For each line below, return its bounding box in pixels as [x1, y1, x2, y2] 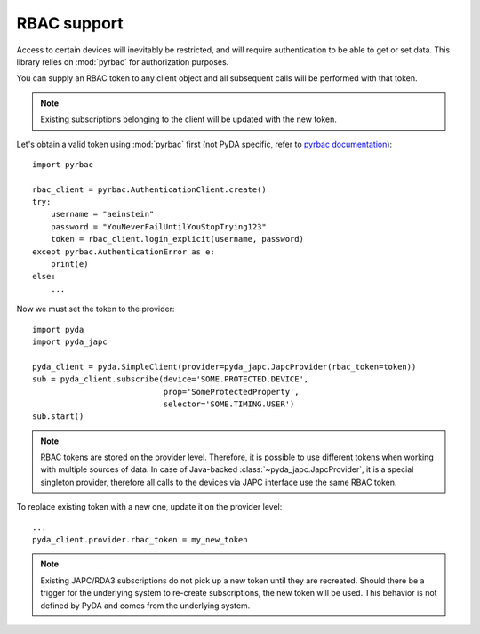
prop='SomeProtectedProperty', [163, 387, 300, 397]
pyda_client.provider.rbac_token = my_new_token [32, 534, 248, 545]
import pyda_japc [32, 336, 108, 347]
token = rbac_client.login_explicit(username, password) [50, 234, 304, 245]
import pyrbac [32, 159, 93, 169]
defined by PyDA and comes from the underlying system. [40, 600, 251, 611]
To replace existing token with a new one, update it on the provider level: [16, 502, 283, 512]
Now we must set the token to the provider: [16, 303, 175, 315]
